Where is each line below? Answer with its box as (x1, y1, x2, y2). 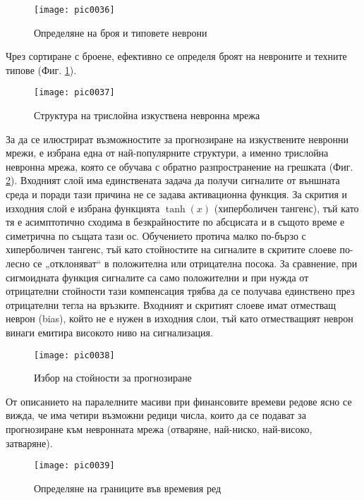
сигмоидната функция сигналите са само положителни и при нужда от (6, 269, 309, 284)
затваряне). (6, 435, 53, 450)
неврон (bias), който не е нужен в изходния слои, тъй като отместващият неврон (6, 311, 353, 326)
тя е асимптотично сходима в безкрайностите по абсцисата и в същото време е (6, 214, 345, 229)
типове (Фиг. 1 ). (6, 62, 77, 77)
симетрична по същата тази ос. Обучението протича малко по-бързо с (6, 228, 306, 243)
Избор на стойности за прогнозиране (34, 370, 192, 385)
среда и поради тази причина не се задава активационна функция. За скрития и (6, 187, 347, 202)
